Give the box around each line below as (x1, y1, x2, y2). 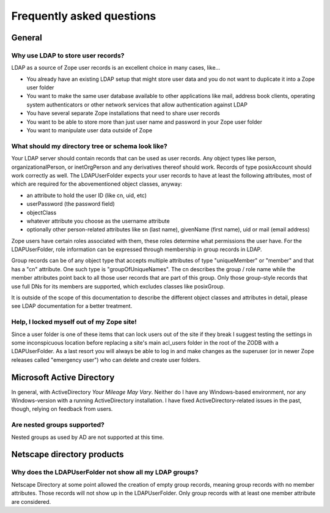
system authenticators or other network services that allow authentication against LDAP (26, 101, 248, 108)
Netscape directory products (11, 449, 125, 460)
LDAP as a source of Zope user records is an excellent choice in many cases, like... (11, 64, 221, 72)
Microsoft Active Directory (11, 372, 115, 383)
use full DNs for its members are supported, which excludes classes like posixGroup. (11, 282, 226, 290)
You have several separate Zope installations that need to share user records (26, 110, 220, 117)
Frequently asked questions (11, 9, 156, 23)
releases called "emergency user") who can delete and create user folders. (11, 356, 201, 364)
